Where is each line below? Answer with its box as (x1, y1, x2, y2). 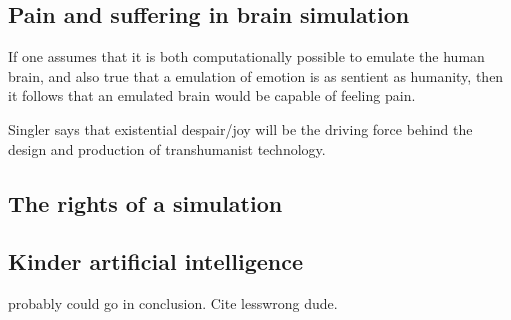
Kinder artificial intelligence (8, 246, 303, 277)
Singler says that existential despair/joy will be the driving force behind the (8, 118, 473, 139)
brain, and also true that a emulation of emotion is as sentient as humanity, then (8, 65, 504, 86)
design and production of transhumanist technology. (8, 138, 326, 159)
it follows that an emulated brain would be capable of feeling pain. (8, 85, 416, 106)
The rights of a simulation (8, 187, 283, 218)
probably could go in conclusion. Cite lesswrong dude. (8, 293, 338, 314)
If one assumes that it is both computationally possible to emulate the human (8, 46, 485, 67)
